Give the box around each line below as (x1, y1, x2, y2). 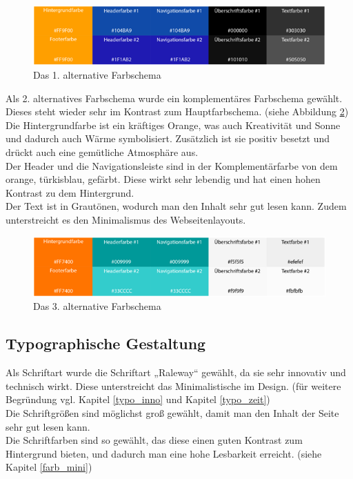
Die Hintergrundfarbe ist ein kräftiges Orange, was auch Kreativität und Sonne (6, 117, 341, 132)
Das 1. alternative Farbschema (33, 68, 161, 82)
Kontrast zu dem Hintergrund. (6, 185, 134, 199)
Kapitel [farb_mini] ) (6, 460, 92, 474)
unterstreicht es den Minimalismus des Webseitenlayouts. (6, 213, 246, 226)
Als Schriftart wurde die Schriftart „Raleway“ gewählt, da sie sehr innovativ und (6, 365, 346, 380)
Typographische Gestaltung (6, 333, 206, 354)
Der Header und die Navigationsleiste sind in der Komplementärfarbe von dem (6, 158, 338, 173)
